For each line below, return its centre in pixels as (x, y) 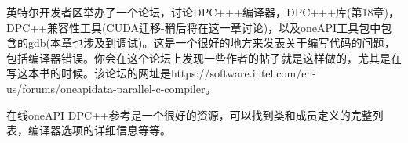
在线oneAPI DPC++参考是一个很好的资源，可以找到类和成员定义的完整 (189, 114)
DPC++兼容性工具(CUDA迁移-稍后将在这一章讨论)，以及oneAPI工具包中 (194, 27)
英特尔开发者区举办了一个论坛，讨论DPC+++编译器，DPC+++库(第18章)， (203, 12)
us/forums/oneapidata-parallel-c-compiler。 (111, 88)
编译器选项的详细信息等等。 (99, 130)
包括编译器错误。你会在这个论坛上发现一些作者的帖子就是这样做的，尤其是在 (204, 57)
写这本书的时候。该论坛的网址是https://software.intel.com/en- (161, 73)
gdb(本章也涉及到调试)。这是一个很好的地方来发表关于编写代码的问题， (211, 43)
